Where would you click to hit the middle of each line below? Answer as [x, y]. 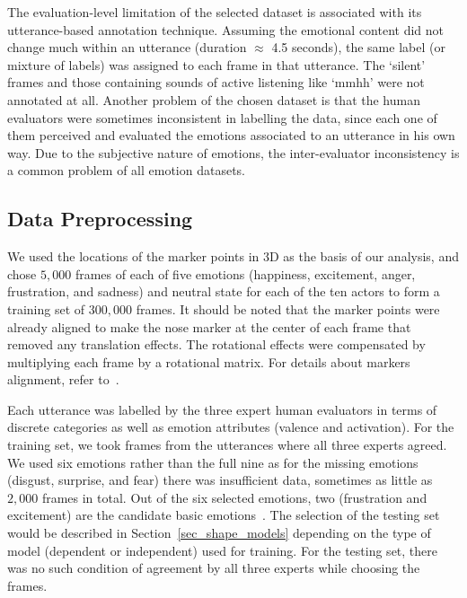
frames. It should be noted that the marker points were [288, 308]
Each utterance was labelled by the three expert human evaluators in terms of [222, 409]
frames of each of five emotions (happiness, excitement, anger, [245, 273]
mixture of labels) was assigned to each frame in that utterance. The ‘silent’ [216, 64]
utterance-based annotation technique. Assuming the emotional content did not [226, 29]
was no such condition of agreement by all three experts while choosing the [214, 568]
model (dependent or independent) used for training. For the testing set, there [222, 550]
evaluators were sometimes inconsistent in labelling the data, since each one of [222, 117]
